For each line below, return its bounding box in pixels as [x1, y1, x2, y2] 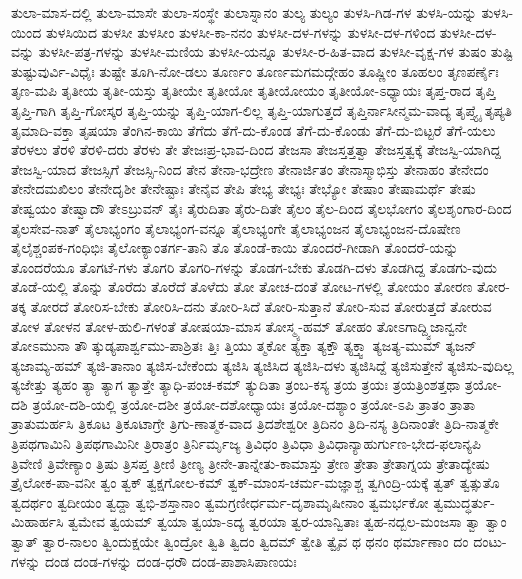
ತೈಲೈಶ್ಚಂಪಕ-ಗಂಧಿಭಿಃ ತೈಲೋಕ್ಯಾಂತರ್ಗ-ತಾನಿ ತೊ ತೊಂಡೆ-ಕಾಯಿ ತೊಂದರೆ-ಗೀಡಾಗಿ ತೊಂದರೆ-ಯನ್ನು [11, 237, 459, 258]
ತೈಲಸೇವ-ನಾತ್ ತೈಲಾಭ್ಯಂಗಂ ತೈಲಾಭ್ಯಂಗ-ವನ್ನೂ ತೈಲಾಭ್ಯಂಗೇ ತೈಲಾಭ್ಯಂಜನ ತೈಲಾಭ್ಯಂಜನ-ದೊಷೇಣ [11, 217, 461, 238]
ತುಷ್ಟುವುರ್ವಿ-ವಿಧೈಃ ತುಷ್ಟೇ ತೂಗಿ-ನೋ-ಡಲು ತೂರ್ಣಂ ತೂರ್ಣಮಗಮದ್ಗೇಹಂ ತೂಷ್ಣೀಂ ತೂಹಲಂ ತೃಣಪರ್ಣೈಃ [11, 60, 499, 81]
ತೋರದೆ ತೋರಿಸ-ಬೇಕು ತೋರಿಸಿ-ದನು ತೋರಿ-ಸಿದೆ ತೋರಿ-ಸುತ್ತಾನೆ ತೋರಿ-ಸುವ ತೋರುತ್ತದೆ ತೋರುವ [30, 295, 492, 316]
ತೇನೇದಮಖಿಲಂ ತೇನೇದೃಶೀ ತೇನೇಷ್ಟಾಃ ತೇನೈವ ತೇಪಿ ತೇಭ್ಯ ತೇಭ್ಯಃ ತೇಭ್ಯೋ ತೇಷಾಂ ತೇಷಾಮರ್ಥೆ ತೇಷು [11, 178, 476, 199]
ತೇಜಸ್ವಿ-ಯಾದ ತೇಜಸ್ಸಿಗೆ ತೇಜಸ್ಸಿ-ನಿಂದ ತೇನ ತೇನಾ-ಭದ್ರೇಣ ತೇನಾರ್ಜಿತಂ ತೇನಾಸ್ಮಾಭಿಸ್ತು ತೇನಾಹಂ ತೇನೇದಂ [11, 158, 489, 179]
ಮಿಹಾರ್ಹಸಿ [11, 511, 64, 532]
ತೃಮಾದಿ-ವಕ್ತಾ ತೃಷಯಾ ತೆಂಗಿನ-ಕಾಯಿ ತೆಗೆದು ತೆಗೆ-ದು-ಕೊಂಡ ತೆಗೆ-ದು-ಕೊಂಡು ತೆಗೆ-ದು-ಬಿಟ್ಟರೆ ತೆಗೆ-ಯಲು [11, 119, 496, 140]
